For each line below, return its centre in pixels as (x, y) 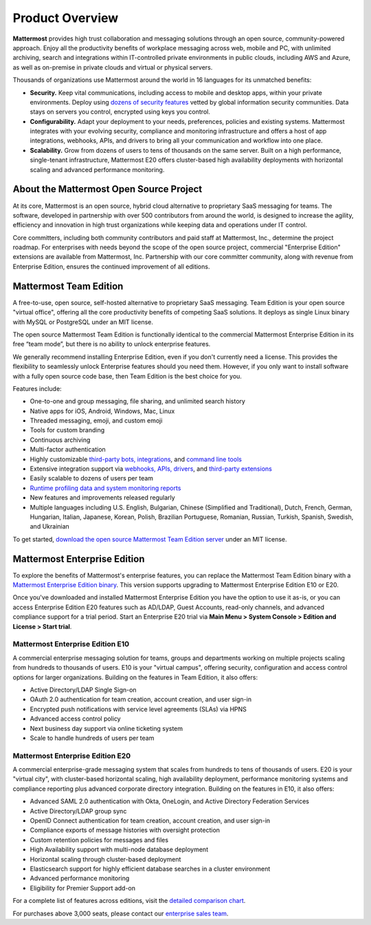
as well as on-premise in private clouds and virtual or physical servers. (113, 67)
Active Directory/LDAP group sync (78, 811)
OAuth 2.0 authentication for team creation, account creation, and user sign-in (141, 699)
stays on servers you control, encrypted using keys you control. (120, 112)
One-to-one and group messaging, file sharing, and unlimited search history (137, 401)
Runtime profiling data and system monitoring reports (105, 488)
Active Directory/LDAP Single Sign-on (83, 690)
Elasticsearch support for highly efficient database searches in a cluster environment (150, 869)
